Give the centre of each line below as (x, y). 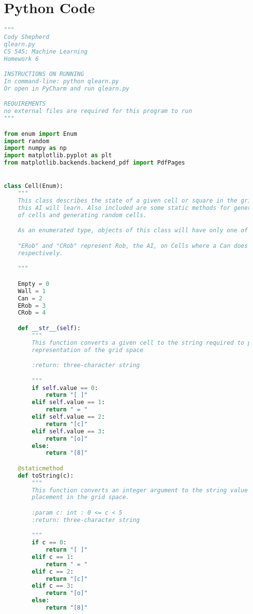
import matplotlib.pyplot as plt (58, 156)
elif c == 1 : (53, 557)
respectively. (40, 253)
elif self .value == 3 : (68, 431)
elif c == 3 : (53, 586)
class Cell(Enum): (34, 186)
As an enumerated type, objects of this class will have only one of (133, 231)
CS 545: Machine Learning (46, 51)
